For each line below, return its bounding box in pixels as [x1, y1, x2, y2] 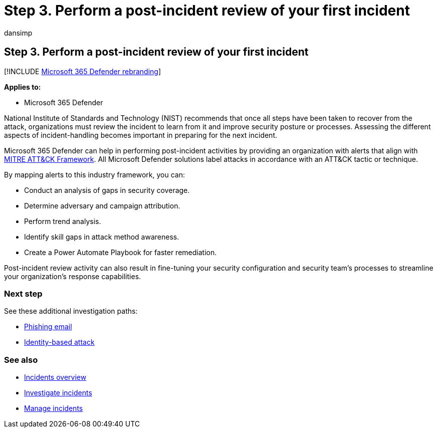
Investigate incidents [24, 388, 92, 397]
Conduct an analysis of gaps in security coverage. [24, 185, 190, 194]
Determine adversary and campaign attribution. [24, 201, 180, 210]
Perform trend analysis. [24, 217, 101, 226]
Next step [4, 288, 43, 299]
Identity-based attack [24, 338, 95, 347]
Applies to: [4, 82, 41, 91]
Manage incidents [24, 404, 83, 413]
